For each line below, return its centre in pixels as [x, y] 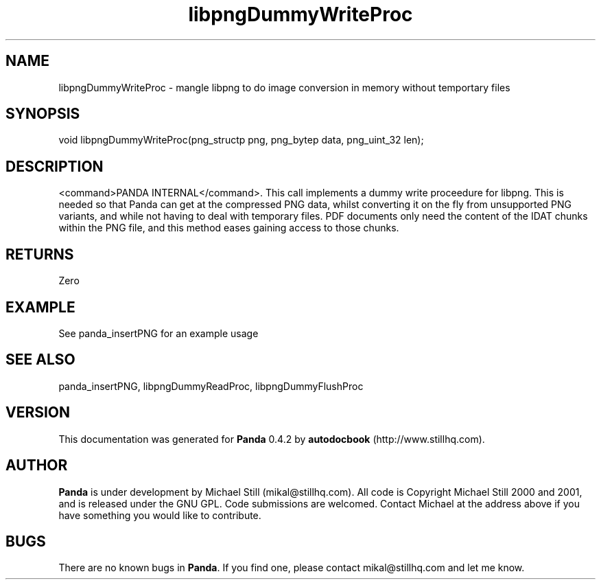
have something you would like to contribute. [160, 515]
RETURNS [40, 254]
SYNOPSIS [43, 114]
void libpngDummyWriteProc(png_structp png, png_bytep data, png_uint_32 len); [241, 140]
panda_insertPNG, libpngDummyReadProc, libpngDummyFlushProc [211, 386]
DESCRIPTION [55, 166]
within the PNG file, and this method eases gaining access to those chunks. [229, 228]
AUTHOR [37, 466]
